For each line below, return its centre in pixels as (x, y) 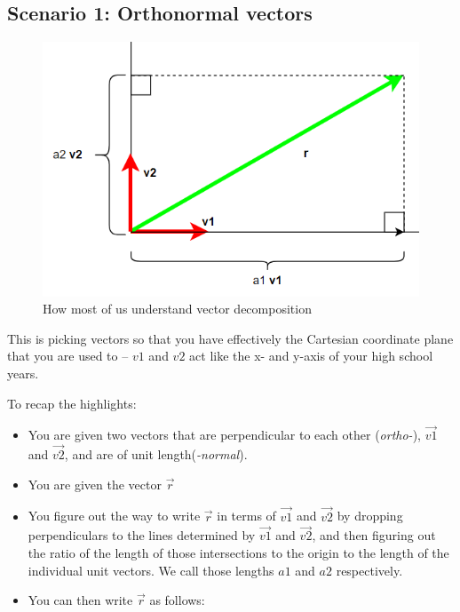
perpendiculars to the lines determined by (142, 535)
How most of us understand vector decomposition (177, 309)
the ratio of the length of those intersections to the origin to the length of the (238, 552)
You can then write (80, 600)
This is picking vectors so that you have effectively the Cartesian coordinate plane (230, 338)
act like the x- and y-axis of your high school (311, 356)
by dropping (370, 516)
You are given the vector (95, 484)
